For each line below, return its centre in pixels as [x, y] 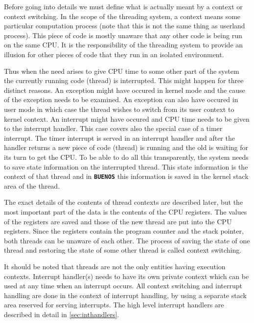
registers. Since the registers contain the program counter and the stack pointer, [124, 231]
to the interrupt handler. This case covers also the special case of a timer [113, 128]
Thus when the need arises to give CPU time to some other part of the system [122, 71]
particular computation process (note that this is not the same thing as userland [125, 26]
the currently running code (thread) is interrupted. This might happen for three [124, 80]
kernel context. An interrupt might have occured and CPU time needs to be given [127, 118]
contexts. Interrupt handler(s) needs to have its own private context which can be [127, 276]
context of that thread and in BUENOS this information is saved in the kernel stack [126, 176]
